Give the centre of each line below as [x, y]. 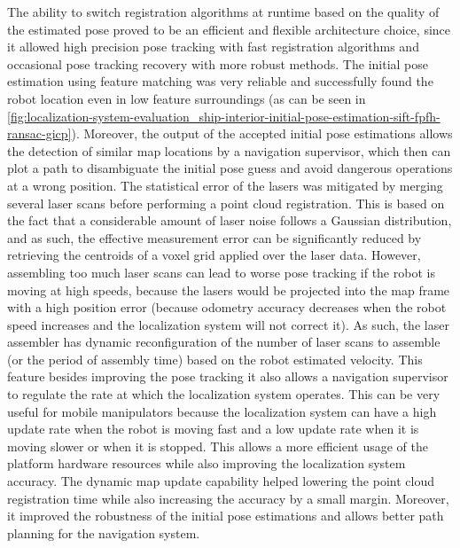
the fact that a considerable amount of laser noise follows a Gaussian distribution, [230, 220]
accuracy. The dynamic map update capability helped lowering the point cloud [221, 481]
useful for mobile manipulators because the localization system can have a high [222, 411]
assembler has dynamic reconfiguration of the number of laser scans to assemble [224, 342]
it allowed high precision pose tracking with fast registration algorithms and [213, 47]
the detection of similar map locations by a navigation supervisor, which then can [229, 150]
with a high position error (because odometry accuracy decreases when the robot [227, 307]
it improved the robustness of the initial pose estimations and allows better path [226, 516]
